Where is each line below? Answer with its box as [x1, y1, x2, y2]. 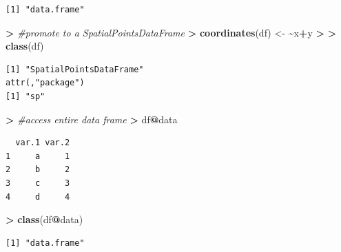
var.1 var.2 [15, 138, 70, 148]
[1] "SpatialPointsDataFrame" [6, 64, 144, 74]
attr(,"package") [6, 78, 85, 88]
